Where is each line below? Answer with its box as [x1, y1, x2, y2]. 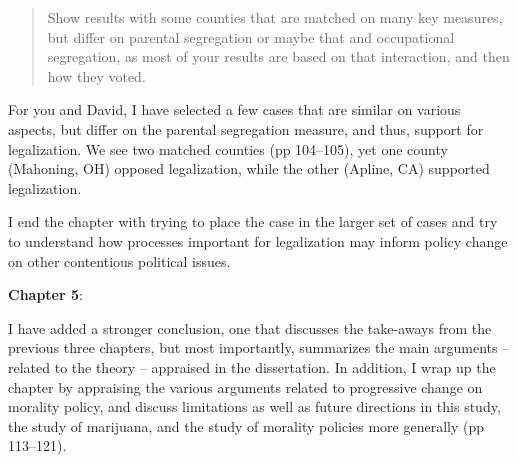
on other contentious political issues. [8, 250, 231, 271]
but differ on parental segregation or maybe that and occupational [47, 26, 455, 47]
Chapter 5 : [8, 284, 83, 305]
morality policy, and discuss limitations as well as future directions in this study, [8, 396, 501, 417]
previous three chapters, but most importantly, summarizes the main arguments [8, 337, 498, 358]
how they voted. [47, 65, 146, 86]
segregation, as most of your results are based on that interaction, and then [47, 46, 510, 67]
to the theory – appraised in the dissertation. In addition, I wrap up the [54, 356, 496, 377]
